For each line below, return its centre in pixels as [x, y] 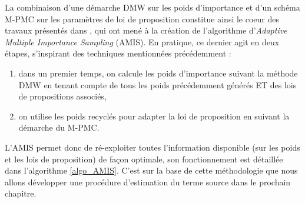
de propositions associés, [62, 96]
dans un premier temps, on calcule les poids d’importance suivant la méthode [158, 73]
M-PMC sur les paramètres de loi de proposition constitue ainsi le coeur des [142, 19]
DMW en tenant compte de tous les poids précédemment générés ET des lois [158, 84]
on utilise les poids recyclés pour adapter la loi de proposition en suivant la [154, 116]
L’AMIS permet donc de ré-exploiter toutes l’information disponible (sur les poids [152, 147]
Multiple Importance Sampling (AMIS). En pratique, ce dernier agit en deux [142, 41]
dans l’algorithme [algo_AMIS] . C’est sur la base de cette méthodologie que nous [151, 170]
